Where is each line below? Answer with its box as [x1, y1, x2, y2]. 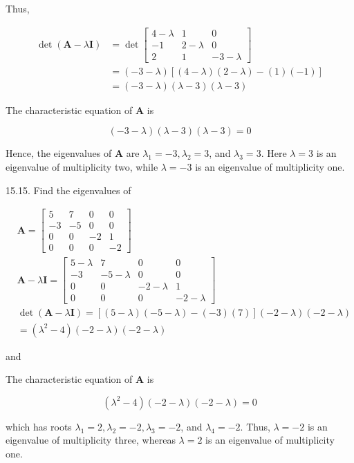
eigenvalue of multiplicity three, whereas [6, 433, 176, 447]
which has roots [6, 419, 72, 433]
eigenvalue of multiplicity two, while [6, 159, 158, 173]
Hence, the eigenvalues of [6, 146, 112, 160]
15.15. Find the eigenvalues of [6, 182, 131, 197]
